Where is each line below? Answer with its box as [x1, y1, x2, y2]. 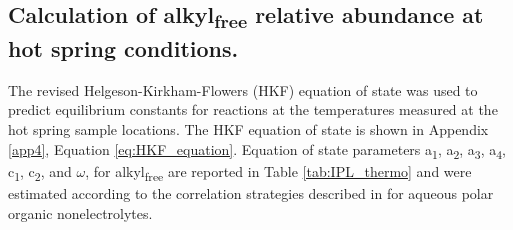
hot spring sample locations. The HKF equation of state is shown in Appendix [8, 119, 489, 140]
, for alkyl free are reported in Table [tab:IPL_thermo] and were [85, 160, 472, 184]
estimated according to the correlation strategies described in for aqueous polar [8, 182, 494, 203]
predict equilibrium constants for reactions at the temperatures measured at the [8, 99, 498, 120]
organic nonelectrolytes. [8, 202, 153, 223]
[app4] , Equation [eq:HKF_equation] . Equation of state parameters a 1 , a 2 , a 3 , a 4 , [8, 138, 506, 162]
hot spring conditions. [8, 33, 239, 64]
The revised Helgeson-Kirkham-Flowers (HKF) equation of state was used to [8, 79, 478, 100]
